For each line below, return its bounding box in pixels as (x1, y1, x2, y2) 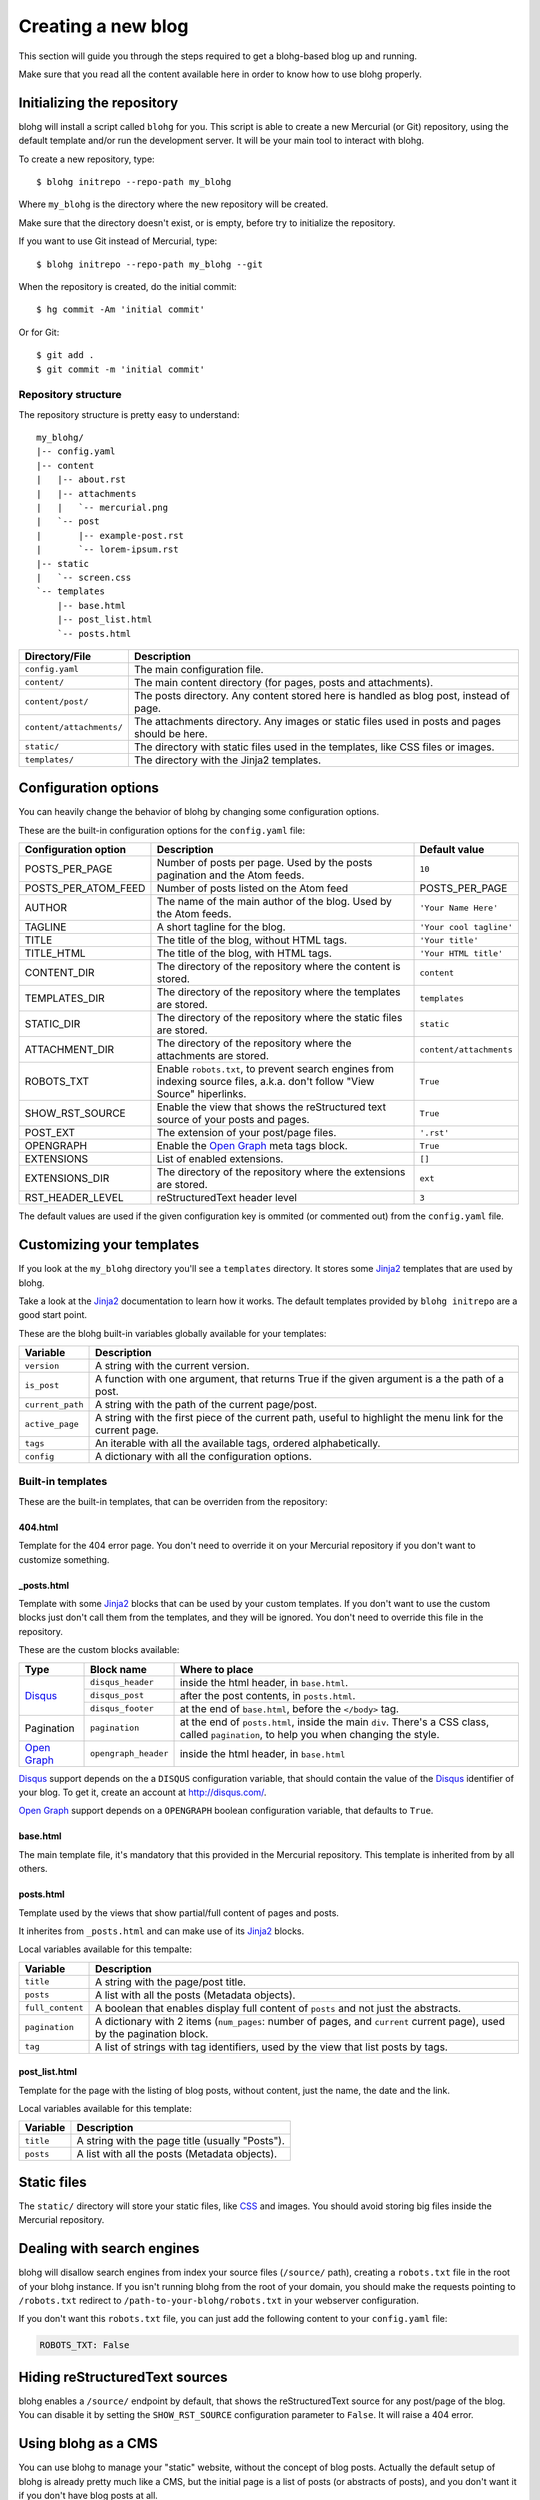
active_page (24, 1418, 79, 1429)
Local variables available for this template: (18, 2103, 192, 2115)
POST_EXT (24, 1126, 75, 1140)
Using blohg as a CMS (18, 2435, 159, 2452)
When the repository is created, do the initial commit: (18, 280, 237, 292)
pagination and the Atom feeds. (156, 868, 305, 882)
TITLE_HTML (24, 946, 86, 960)
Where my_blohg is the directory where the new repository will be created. (18, 198, 329, 210)
